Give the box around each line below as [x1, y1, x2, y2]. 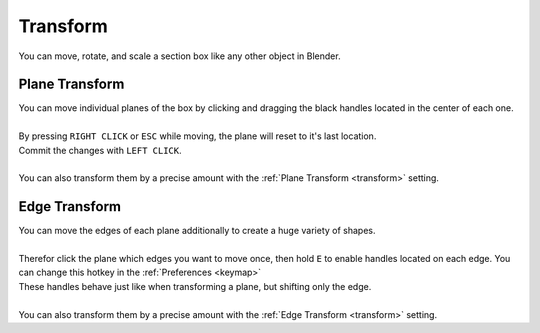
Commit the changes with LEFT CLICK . [18, 144, 182, 156]
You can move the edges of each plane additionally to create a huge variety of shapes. [18, 225, 376, 237]
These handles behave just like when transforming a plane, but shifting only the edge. [18, 280, 372, 292]
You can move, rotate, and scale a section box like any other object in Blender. [18, 50, 341, 62]
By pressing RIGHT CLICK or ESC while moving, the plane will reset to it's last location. [18, 130, 377, 142]
